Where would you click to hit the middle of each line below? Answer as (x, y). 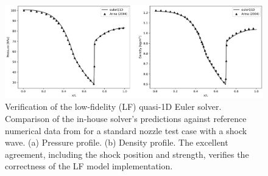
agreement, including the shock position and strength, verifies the (127, 154)
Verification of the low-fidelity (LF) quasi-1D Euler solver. (113, 107)
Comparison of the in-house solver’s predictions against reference (126, 118)
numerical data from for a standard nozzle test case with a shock (126, 130)
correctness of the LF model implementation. (89, 166)
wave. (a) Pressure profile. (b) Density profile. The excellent (117, 142)
